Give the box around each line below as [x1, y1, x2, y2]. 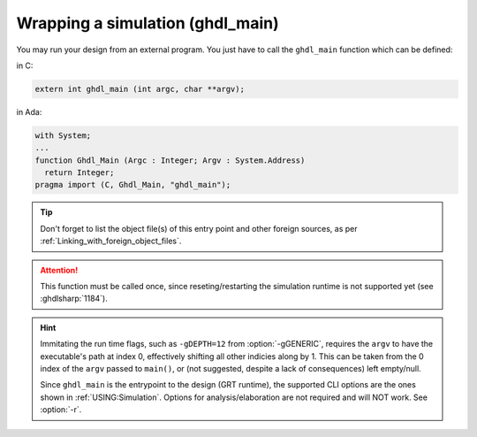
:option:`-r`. [40, 404, 82, 415]
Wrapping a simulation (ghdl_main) [16, 13, 280, 33]
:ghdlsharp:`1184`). [40, 293, 108, 304]
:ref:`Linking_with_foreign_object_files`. [40, 235, 182, 247]
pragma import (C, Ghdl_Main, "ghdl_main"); [34, 180, 231, 190]
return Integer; [44, 168, 115, 178]
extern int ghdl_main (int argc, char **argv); [34, 84, 245, 94]
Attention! [40, 264, 79, 275]
